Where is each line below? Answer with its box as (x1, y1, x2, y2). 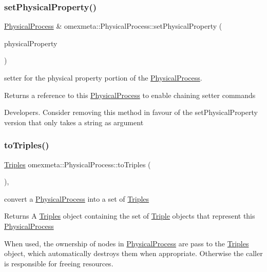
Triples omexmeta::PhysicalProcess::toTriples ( (4, 159, 151, 169)
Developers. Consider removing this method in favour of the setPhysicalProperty (4, 107, 258, 118)
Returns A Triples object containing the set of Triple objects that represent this (4, 210, 255, 221)
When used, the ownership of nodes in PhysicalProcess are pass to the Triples (4, 238, 249, 248)
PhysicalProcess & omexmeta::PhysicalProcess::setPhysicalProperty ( (4, 21, 222, 31)
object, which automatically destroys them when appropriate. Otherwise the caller (4, 248, 263, 259)
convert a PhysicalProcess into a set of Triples (4, 193, 149, 204)
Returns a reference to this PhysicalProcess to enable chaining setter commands (4, 89, 256, 100)
